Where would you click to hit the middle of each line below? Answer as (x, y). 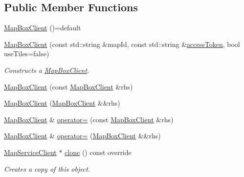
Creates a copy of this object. (47, 168)
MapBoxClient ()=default (43, 28)
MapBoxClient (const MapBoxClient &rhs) (68, 86)
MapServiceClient (30, 152)
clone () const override (98, 152)
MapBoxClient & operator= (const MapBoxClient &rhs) (89, 119)
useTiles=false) (27, 54)
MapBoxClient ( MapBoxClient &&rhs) (62, 103)
